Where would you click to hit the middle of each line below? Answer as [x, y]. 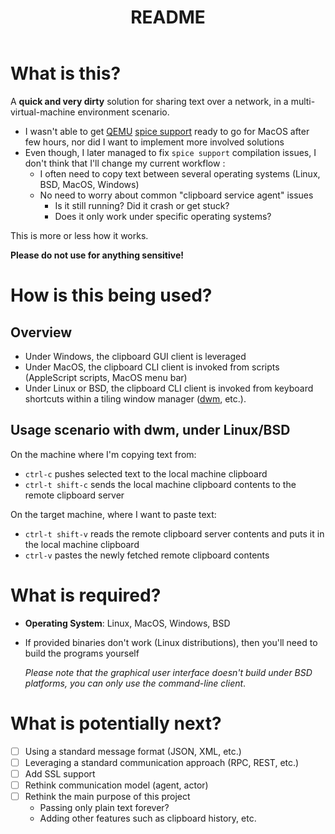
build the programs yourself [82, 653]
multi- [303, 101]
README [168, 17]
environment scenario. [123, 112]
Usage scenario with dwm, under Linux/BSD [150, 430]
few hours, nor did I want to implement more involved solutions [154, 142]
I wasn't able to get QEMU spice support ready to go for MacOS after [167, 131]
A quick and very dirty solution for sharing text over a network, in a [149, 101]
